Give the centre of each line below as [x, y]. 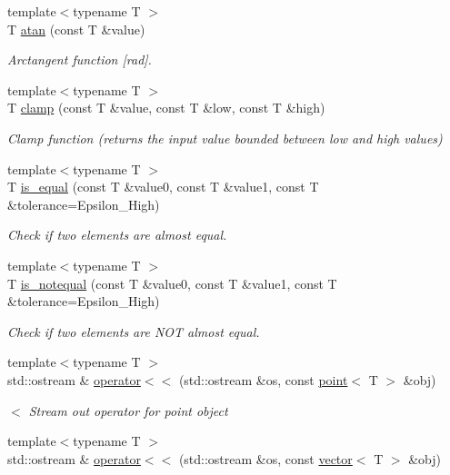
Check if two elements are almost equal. [117, 235]
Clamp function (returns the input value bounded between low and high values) [225, 138]
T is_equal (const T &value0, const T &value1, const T [163, 187]
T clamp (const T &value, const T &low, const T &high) [166, 108]
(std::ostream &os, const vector [265, 458]
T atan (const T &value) [76, 29]
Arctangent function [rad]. [80, 59]
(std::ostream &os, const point [263, 379]
